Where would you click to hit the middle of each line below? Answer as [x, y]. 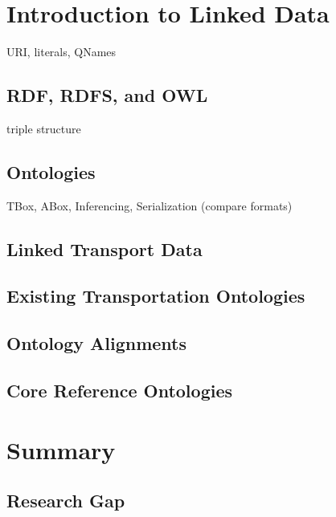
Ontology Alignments [96, 343]
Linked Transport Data [104, 248]
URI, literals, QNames [61, 52]
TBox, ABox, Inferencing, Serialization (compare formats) [150, 205]
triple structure [44, 128]
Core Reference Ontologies [119, 391]
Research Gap [66, 501]
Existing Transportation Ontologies [156, 296]
